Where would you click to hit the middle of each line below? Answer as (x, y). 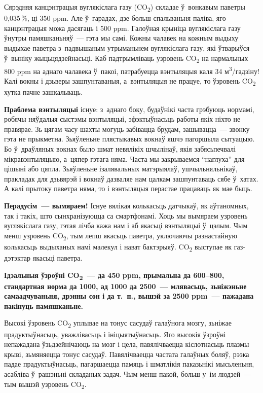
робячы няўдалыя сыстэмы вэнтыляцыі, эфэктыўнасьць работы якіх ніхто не (122, 119)
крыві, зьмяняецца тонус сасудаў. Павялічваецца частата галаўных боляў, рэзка (127, 354)
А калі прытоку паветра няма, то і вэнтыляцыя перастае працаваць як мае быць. (128, 188)
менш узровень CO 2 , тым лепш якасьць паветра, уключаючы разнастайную (121, 236)
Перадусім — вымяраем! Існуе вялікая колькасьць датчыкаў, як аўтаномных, (126, 205)
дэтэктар (17, 257)
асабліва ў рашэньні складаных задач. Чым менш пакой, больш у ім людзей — (128, 373)
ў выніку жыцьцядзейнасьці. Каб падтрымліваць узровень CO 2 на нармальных (126, 58)
